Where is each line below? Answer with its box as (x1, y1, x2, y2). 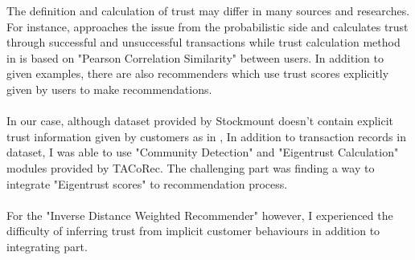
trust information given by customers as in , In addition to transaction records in (6, 128, 406, 144)
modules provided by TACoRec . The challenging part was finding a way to (6, 159, 375, 176)
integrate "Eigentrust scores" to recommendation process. (6, 175, 288, 192)
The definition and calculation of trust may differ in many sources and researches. (6, 2, 410, 18)
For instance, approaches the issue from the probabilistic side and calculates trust (6, 18, 409, 35)
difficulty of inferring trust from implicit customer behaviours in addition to (6, 222, 380, 239)
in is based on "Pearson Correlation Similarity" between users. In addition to (6, 49, 384, 66)
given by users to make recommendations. (6, 80, 212, 97)
